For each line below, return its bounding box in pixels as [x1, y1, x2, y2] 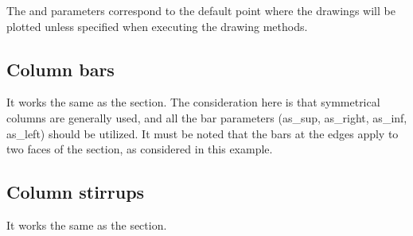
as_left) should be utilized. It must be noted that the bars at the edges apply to [6, 125, 399, 141]
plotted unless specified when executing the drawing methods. [6, 17, 308, 34]
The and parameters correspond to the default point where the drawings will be [6, 2, 395, 18]
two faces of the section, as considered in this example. [6, 141, 273, 157]
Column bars [6, 56, 115, 81]
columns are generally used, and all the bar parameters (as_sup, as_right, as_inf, [6, 109, 407, 126]
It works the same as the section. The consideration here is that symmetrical [6, 94, 380, 110]
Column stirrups [6, 180, 145, 204]
